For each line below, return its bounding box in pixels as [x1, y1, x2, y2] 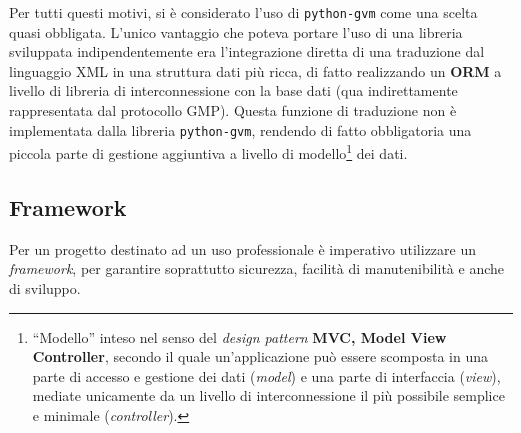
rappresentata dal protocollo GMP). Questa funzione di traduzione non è [9, 100, 457, 121]
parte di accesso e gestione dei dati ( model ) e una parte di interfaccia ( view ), [32, 365, 501, 386]
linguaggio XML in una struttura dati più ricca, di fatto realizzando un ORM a [9, 60, 502, 81]
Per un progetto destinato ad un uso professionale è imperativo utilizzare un [9, 238, 476, 259]
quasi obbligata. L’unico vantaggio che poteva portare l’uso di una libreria [9, 21, 463, 42]
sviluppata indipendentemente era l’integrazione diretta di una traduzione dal [9, 41, 485, 62]
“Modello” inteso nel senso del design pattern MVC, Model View [32, 326, 447, 347]
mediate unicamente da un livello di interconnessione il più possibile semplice [32, 385, 505, 406]
